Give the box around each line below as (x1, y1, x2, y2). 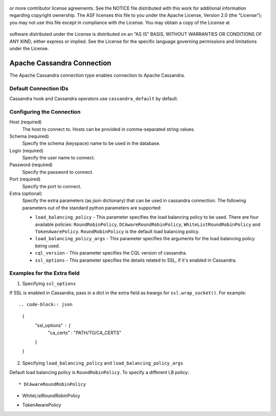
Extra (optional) (9, 191, 42, 197)
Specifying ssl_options (22, 280, 76, 286)
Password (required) (9, 161, 53, 168)
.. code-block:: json (18, 302, 73, 308)
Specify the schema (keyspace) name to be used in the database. (22, 141, 161, 147)
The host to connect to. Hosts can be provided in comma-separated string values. (22, 126, 195, 132)
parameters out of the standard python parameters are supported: (22, 204, 162, 211)
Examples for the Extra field (9, 270, 80, 277)
